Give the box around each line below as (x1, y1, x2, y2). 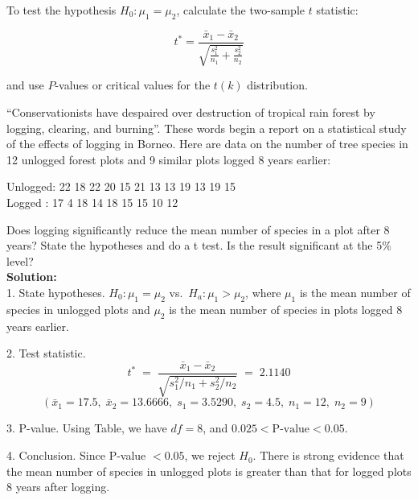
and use (6, 76, 44, 93)
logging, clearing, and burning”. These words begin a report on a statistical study (6, 119, 407, 136)
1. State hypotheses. (6, 284, 105, 300)
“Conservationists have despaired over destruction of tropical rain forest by (6, 104, 375, 121)
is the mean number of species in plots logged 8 (169, 300, 403, 317)
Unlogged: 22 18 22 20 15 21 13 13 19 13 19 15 (6, 178, 236, 195)
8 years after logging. (6, 478, 110, 495)
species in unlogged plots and (6, 300, 150, 317)
